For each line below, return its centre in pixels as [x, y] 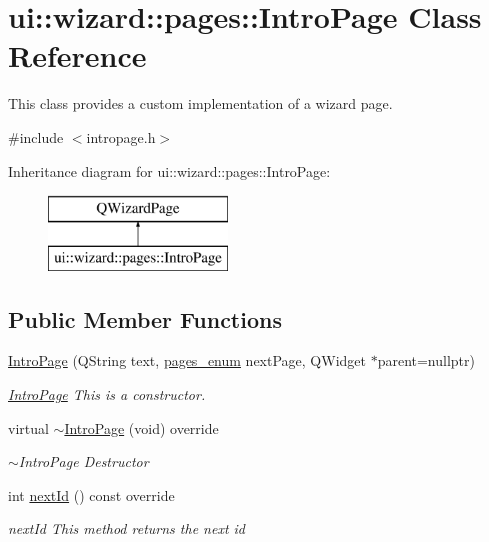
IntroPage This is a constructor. [107, 394]
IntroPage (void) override [141, 427]
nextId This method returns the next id [127, 528]
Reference [77, 55]
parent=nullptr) [426, 360]
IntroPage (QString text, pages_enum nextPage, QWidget [187, 360]
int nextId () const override [91, 494]
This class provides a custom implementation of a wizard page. [200, 103]
